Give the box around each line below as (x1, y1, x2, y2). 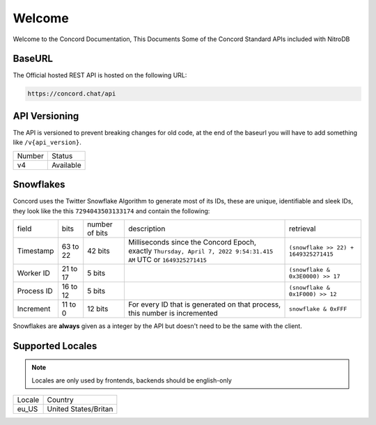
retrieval (289, 224, 316, 233)
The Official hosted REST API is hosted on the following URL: (13, 71, 187, 79)
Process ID (17, 286, 54, 296)
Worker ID (17, 268, 50, 278)
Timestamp (17, 246, 54, 256)
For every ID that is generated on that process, (127, 300, 281, 309)
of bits (87, 229, 108, 238)
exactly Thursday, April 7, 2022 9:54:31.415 (127, 246, 274, 256)
